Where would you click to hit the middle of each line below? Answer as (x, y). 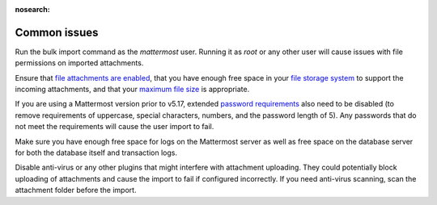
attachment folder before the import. (76, 190)
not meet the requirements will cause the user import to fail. (115, 127)
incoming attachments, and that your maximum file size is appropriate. (132, 90)
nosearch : (32, 9)
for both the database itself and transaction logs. (96, 153)
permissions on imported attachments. (79, 63)
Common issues (57, 32)
